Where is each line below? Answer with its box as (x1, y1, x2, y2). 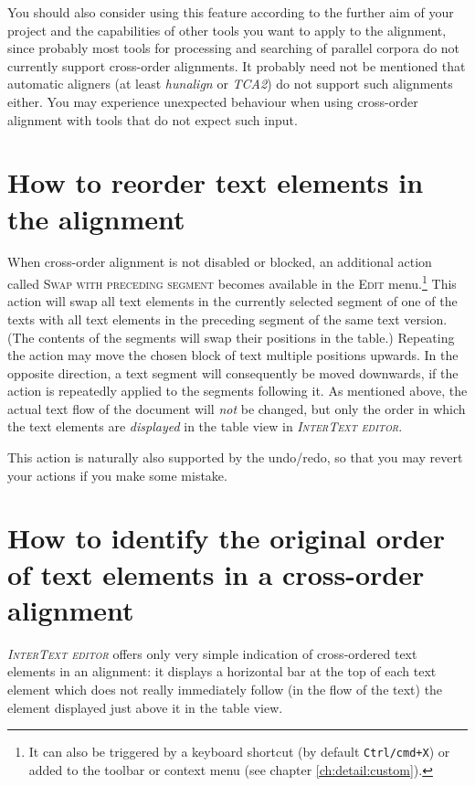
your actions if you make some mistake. (7, 465, 227, 484)
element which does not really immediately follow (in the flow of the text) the (7, 679, 443, 698)
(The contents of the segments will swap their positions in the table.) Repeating (7, 327, 455, 346)
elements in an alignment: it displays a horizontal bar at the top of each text (7, 662, 437, 681)
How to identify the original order (7, 519, 446, 557)
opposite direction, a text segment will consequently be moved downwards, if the (7, 363, 459, 382)
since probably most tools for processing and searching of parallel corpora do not (7, 38, 460, 58)
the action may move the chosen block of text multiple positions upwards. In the (7, 345, 459, 365)
